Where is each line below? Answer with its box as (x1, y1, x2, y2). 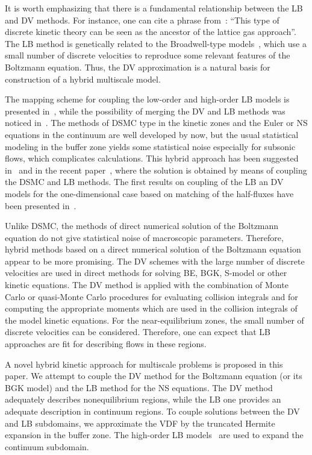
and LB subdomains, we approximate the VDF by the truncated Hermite (5, 416, 275, 429)
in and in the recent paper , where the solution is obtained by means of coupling (5, 163, 307, 176)
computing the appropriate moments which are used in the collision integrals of (5, 302, 298, 315)
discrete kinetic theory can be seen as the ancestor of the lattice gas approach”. (5, 25, 296, 38)
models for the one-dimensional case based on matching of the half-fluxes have (5, 187, 294, 199)
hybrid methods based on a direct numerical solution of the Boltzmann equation (5, 243, 301, 256)
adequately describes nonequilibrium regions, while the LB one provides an (5, 393, 281, 406)
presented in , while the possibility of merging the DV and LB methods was (5, 104, 285, 117)
